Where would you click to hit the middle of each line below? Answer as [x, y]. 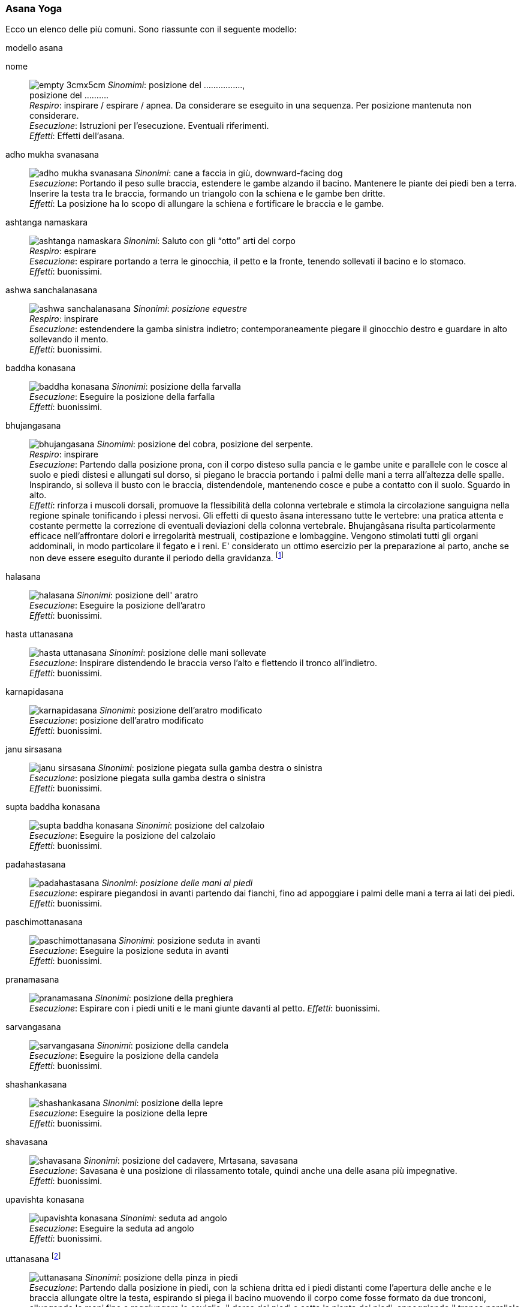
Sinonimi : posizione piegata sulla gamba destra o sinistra [210, 768]
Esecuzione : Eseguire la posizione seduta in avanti [129, 951]
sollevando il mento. [69, 339]
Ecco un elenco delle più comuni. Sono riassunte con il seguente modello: [151, 29]
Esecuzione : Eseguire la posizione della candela [124, 1056]
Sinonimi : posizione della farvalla [176, 387]
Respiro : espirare [63, 251]
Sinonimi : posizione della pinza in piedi [161, 1277]
